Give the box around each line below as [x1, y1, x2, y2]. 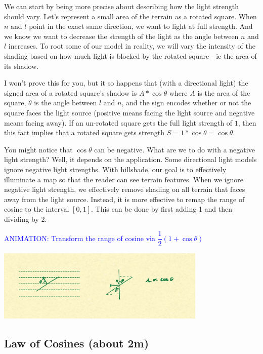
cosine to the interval [4, 204, 69, 214]
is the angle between [34, 97, 97, 108]
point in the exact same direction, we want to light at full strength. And [29, 21, 253, 31]
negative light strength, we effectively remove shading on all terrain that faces [4, 184, 245, 194]
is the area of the [197, 87, 250, 98]
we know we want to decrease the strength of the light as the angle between [4, 30, 239, 41]
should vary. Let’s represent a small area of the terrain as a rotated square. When [4, 11, 257, 21]
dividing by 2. [4, 213, 47, 224]
